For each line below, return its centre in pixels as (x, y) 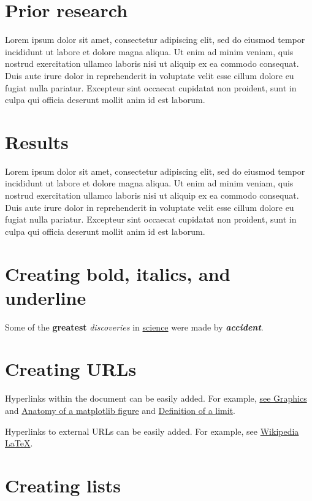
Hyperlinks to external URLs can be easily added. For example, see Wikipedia (152, 431)
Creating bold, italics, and (118, 273)
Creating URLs (71, 369)
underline (46, 297)
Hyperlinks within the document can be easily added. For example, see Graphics (156, 398)
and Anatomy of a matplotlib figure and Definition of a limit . (120, 410)
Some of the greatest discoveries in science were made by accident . (134, 327)
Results (37, 141)
